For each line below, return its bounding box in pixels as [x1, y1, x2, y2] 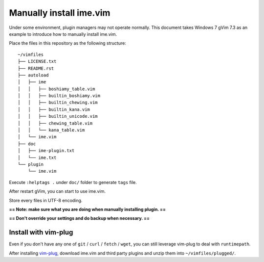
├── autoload [18, 72, 49, 78]
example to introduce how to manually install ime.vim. [9, 31, 117, 37]
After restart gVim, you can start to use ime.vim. [9, 188, 106, 194]
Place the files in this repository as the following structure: [9, 40, 127, 46]
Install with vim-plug [9, 228, 73, 236]
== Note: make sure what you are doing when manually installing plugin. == [9, 206, 166, 212]
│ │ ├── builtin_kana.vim [18, 106, 90, 112]
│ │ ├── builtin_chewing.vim [18, 100, 98, 105]
